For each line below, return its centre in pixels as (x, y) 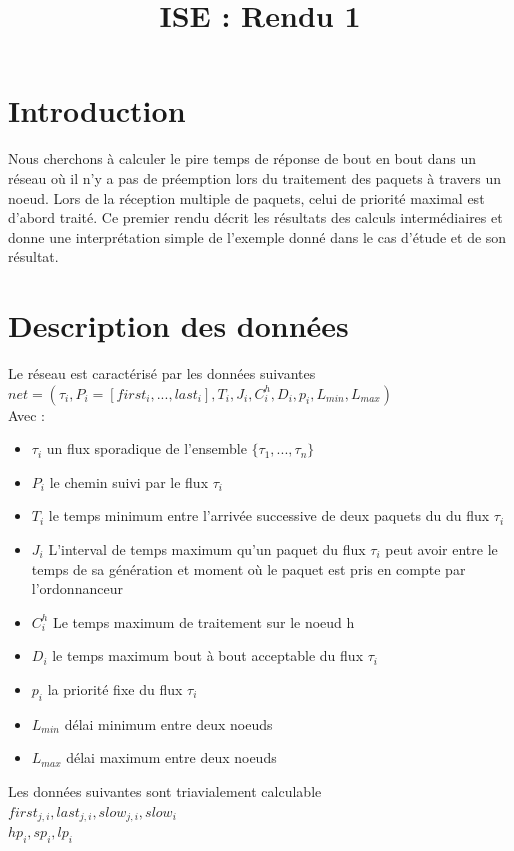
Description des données (178, 325)
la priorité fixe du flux (115, 688)
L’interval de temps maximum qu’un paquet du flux (207, 548)
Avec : (26, 414)
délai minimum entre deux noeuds (168, 723)
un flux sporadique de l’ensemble (146, 448)
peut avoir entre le (441, 548)
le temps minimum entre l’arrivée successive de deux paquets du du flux (269, 515)
